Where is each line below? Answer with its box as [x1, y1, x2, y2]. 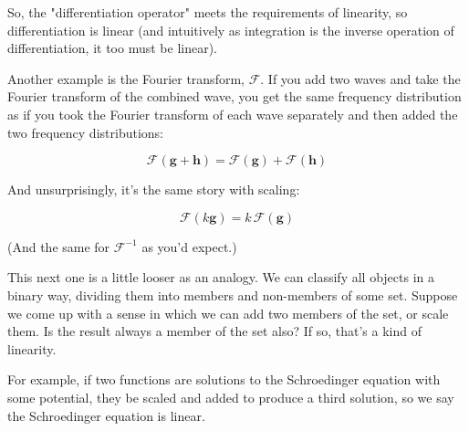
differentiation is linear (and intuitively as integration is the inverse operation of [7, 20, 454, 39]
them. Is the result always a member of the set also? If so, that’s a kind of [7, 321, 422, 341]
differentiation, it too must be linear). [7, 38, 218, 58]
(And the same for [7, 237, 110, 256]
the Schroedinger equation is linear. [7, 405, 205, 425]
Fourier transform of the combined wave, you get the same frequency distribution [7, 87, 462, 106]
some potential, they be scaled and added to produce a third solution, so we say [7, 387, 454, 406]
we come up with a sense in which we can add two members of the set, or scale [7, 303, 449, 322]
